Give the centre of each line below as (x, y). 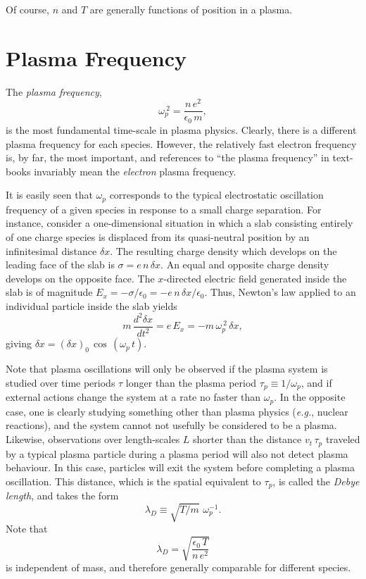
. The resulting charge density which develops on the (223, 250)
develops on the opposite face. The (80, 278)
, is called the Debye (316, 481)
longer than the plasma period (191, 382)
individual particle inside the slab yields (91, 305)
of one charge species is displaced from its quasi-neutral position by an (158, 236)
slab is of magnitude (49, 292)
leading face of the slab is (60, 264)
